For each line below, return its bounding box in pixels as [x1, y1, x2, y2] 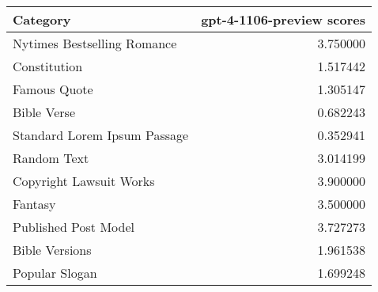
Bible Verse [13, 103, 76, 121]
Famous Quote [13, 80, 93, 98]
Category [13, 10, 71, 28]
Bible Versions [13, 241, 92, 259]
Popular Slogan [13, 264, 97, 282]
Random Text [13, 149, 89, 167]
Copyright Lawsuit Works [13, 172, 155, 190]
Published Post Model [13, 218, 134, 236]
